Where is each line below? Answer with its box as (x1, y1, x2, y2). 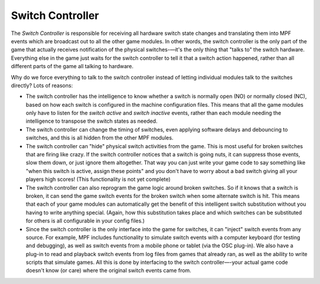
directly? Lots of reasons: (11, 82, 73, 89)
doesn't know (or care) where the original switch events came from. (25, 267, 192, 274)
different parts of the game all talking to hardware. (11, 63, 134, 70)
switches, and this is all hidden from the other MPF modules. (25, 134, 174, 142)
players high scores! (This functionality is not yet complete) (25, 175, 171, 183)
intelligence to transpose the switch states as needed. (25, 117, 158, 125)
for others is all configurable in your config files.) (25, 217, 145, 225)
